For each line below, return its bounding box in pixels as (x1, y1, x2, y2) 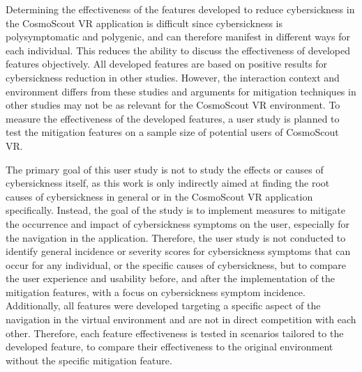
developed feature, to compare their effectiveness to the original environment (6, 339, 333, 354)
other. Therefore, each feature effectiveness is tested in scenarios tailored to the (6, 325, 344, 340)
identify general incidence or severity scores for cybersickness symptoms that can (6, 244, 351, 258)
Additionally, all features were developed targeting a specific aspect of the (6, 298, 321, 313)
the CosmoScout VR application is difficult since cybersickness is (6, 15, 283, 30)
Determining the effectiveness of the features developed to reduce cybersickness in (6, 2, 355, 16)
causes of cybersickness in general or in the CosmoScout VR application (6, 189, 313, 203)
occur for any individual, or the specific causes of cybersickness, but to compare (6, 257, 346, 272)
